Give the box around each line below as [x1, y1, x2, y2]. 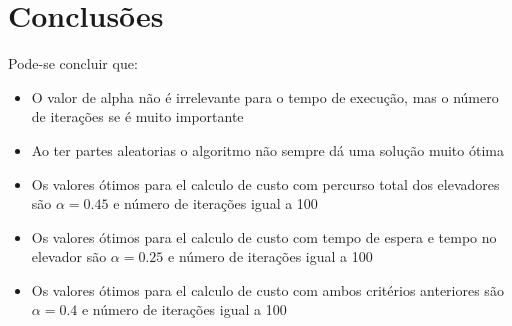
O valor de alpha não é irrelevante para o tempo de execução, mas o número [31, 86, 499, 107]
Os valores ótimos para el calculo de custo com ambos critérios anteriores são [31, 279, 504, 300]
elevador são [31, 246, 107, 267]
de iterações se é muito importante [31, 106, 244, 127]
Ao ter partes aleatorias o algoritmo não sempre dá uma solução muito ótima [31, 139, 504, 160]
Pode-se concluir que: [8, 53, 138, 74]
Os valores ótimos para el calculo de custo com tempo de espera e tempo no [31, 226, 497, 247]
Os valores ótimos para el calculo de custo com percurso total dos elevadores [31, 173, 500, 194]
